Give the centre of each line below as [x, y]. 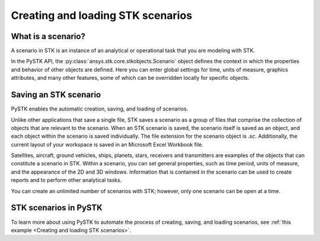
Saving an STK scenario [56, 95]
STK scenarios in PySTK [57, 208]
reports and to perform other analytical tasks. [66, 180]
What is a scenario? [48, 36]
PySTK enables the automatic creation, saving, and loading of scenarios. [100, 109]
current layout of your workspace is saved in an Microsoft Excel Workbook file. [107, 144]
